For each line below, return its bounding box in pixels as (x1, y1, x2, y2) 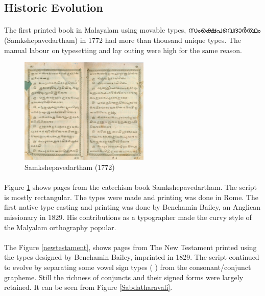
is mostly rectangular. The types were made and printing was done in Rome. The (4, 191, 259, 202)
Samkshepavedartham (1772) (25, 162, 115, 172)
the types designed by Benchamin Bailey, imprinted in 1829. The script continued (4, 252, 259, 262)
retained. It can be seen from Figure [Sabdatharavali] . (4, 282, 173, 292)
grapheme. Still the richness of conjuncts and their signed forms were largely (4, 272, 244, 282)
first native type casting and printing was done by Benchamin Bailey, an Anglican (4, 202, 260, 212)
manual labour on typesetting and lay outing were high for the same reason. (4, 44, 242, 55)
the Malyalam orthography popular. (4, 221, 116, 232)
